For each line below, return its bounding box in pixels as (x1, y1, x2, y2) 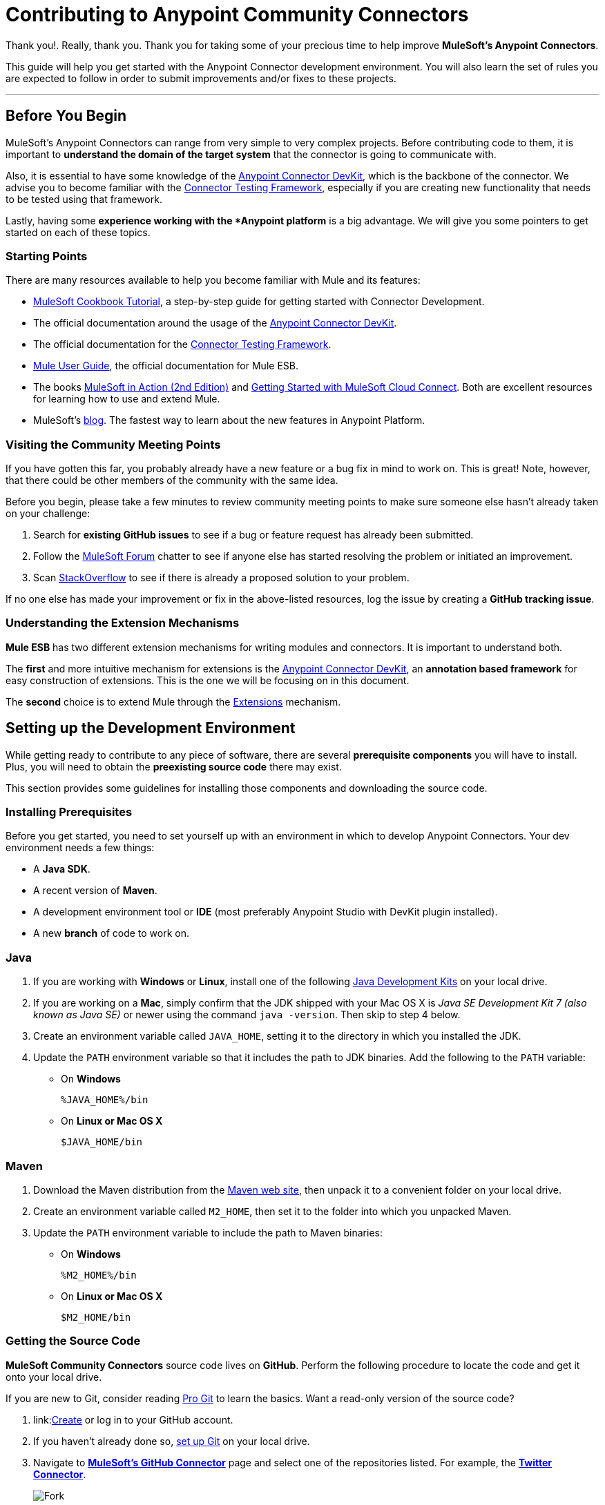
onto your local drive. (6, 1370, 102, 1383)
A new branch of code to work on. (33, 927, 190, 940)
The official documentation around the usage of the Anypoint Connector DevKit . (33, 317, 397, 329)
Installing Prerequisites (6, 805, 133, 819)
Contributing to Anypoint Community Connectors (6, 3, 469, 26)
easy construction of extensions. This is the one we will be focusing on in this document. (6, 674, 410, 686)
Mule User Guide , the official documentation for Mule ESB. (33, 360, 298, 372)
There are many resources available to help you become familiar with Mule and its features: (6, 274, 421, 287)
